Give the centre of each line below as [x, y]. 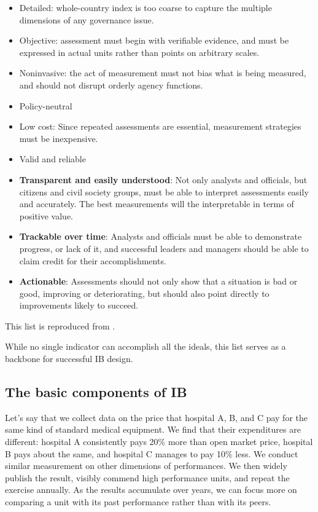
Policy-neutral [46, 105]
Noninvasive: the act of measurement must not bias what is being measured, [163, 73]
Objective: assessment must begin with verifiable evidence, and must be [154, 40]
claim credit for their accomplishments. [93, 260]
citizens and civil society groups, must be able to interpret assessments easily [164, 191]
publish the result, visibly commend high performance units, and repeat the [147, 477]
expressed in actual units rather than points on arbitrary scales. [139, 52]
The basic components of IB [96, 392]
